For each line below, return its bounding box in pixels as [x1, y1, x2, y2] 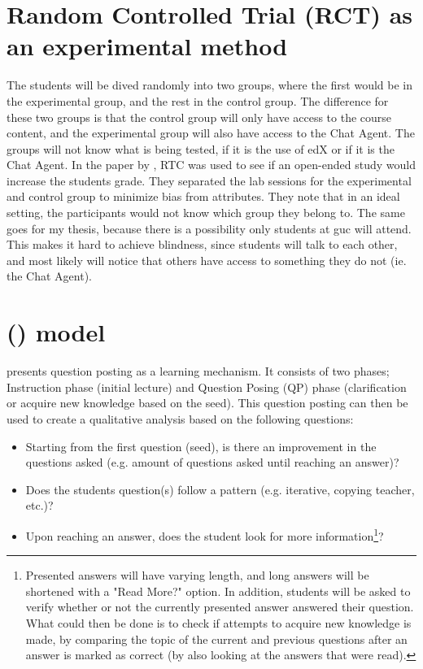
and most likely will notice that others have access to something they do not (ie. [7, 251, 407, 268]
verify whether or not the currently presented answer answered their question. [25, 598, 414, 615]
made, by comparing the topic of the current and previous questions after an [25, 630, 408, 647]
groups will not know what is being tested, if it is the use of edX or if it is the [7, 140, 395, 157]
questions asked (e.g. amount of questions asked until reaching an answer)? [25, 454, 399, 471]
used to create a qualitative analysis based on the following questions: [7, 410, 354, 427]
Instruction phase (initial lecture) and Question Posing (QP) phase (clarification [7, 378, 407, 395]
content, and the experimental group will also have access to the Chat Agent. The [7, 124, 415, 141]
